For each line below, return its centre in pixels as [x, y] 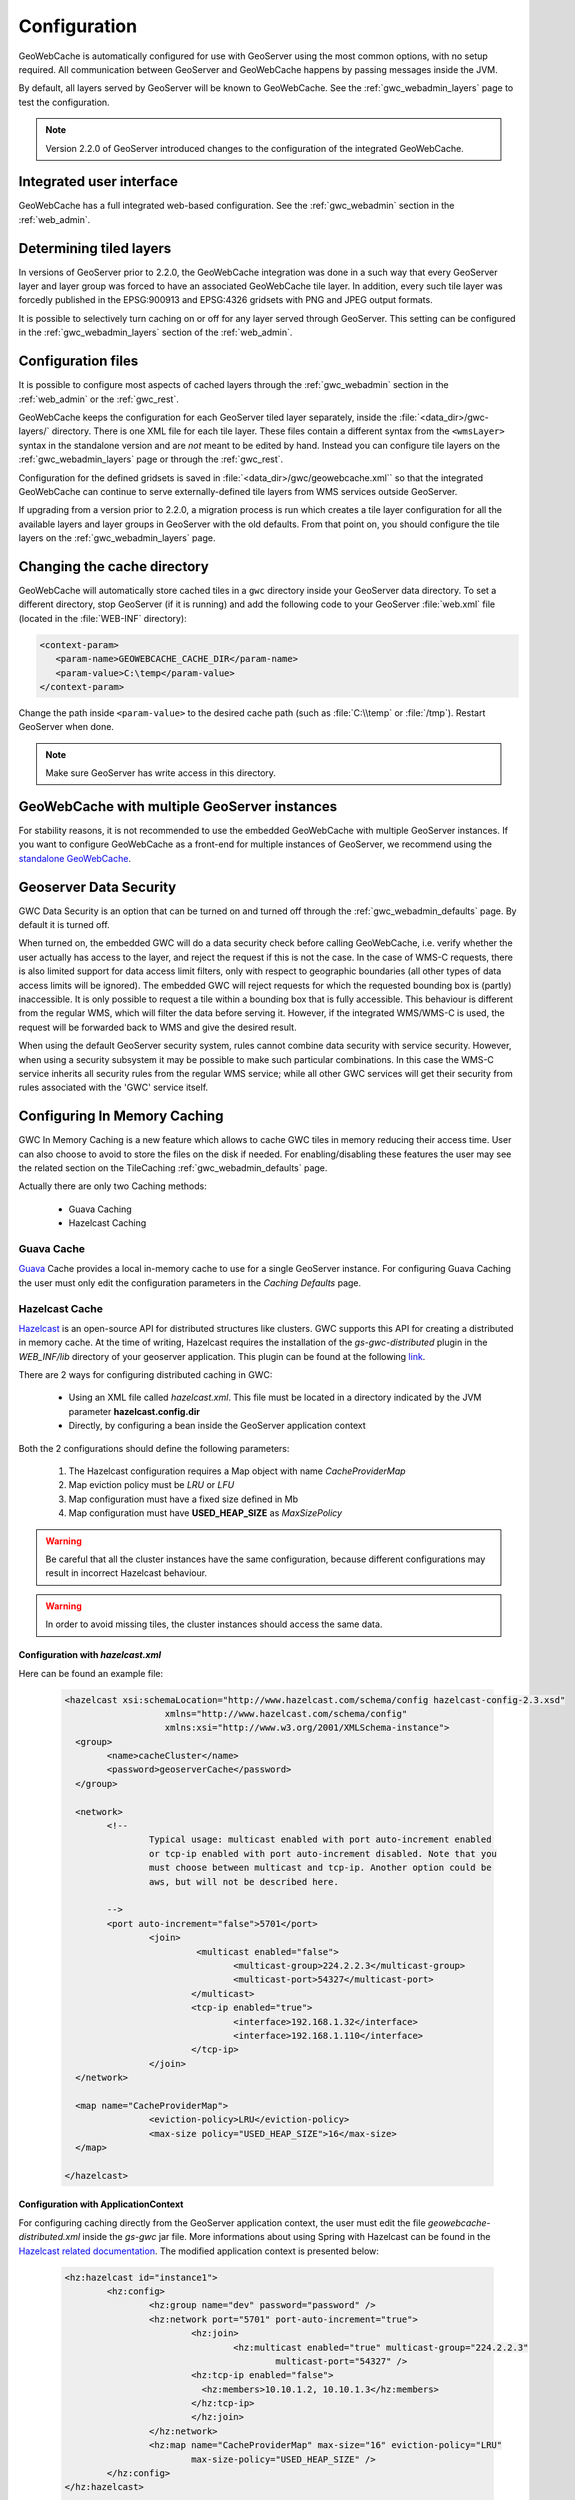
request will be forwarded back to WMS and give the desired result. [157, 1027]
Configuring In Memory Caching [121, 1116]
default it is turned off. [64, 925]
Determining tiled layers [95, 248]
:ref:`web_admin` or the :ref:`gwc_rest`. [98, 399]
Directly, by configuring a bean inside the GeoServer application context [217, 1426]
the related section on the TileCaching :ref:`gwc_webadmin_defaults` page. [173, 1168]
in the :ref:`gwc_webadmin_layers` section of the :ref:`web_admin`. [155, 332]
